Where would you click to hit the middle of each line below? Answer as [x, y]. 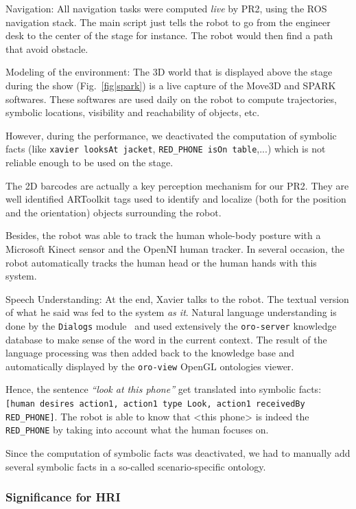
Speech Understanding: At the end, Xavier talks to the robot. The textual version [177, 298]
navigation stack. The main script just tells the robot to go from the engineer [168, 22]
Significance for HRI [63, 497]
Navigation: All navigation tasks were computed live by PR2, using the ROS [166, 8]
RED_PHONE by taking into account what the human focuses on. [137, 430]
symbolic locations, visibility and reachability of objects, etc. [133, 112]
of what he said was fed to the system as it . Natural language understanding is [171, 312]
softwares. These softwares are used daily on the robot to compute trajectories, [171, 99]
